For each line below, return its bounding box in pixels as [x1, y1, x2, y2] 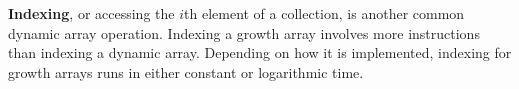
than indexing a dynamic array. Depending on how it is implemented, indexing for [8, 42, 512, 63]
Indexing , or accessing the [8, 3, 175, 23]
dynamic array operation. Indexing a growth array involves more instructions [8, 22, 480, 43]
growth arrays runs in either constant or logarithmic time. [8, 61, 364, 82]
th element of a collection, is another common [184, 3, 465, 23]
